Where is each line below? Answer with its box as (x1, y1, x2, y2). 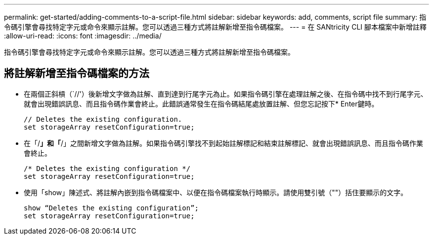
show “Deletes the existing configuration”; (24, 204, 199, 212)
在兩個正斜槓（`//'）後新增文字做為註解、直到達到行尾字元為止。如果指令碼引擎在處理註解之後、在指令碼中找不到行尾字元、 (24, 89, 428, 98)
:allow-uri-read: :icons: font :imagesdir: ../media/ (4, 32, 162, 40)
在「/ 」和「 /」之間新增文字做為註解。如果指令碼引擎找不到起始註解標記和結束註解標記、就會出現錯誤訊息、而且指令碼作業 (24, 138, 424, 147)
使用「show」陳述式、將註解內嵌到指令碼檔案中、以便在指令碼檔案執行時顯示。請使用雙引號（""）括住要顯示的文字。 (24, 188, 408, 197)
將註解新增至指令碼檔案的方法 (4, 67, 149, 80)
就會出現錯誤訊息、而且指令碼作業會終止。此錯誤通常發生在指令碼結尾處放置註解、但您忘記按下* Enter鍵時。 (24, 99, 379, 108)
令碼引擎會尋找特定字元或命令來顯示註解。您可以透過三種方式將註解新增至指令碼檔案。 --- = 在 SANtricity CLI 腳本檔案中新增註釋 (4, 23, 427, 31)
